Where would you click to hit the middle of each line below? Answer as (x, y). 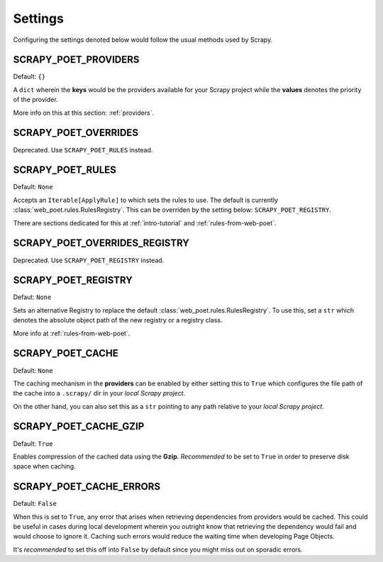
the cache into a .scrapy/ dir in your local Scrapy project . (99, 393)
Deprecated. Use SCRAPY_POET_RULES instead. (83, 150)
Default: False (35, 504)
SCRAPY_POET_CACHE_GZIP (79, 426)
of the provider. (35, 100)
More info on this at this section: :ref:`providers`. (84, 113)
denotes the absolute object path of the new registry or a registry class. (118, 320)
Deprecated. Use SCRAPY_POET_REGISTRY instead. (89, 260)
